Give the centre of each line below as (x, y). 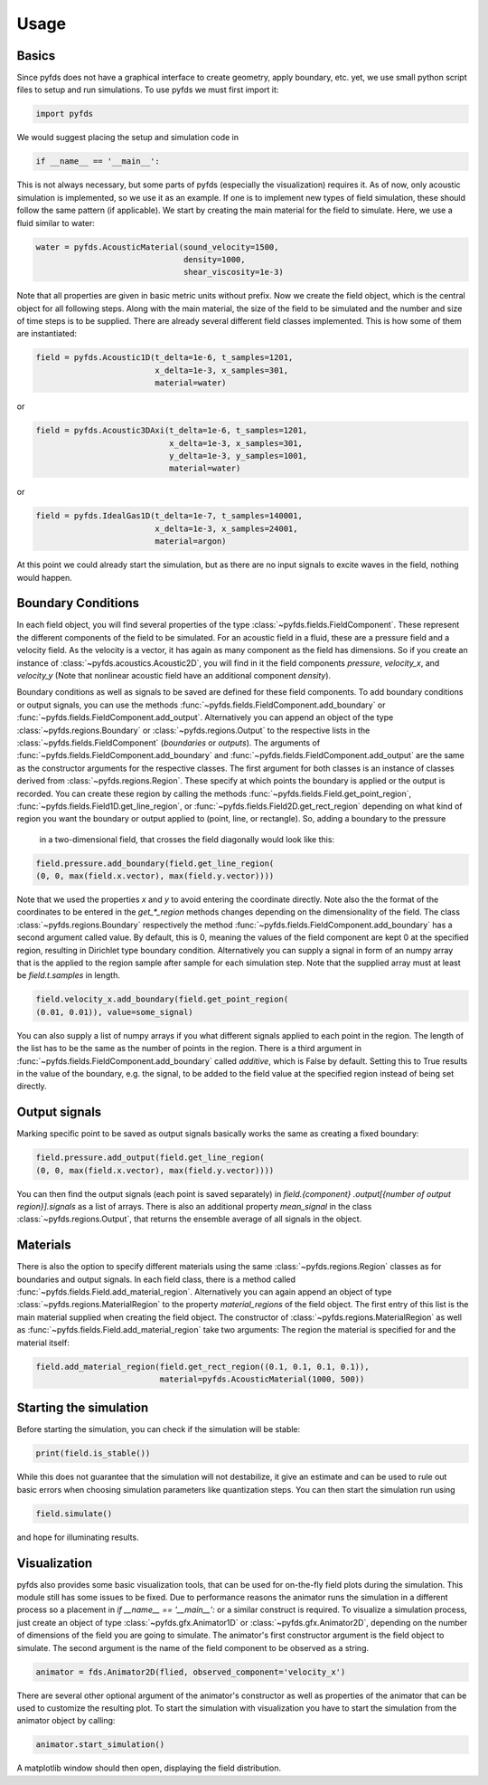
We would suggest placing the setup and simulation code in (128, 138)
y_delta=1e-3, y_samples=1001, (238, 456)
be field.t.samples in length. (69, 975)
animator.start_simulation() (100, 1745)
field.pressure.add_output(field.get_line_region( (150, 1158)
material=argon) (191, 541)
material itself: (43, 1343)
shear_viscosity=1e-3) (233, 272)
